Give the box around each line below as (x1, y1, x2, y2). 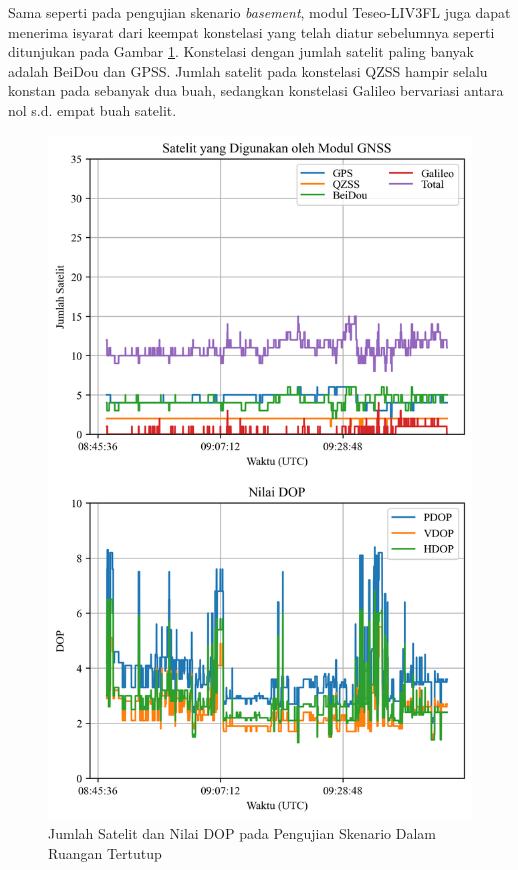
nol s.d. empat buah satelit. (8, 99, 177, 120)
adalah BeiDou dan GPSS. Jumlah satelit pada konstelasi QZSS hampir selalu (8, 60, 488, 81)
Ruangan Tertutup (48, 842, 162, 863)
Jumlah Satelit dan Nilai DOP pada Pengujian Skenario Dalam (48, 822, 437, 843)
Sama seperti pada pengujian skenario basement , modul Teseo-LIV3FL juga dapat (8, 2, 511, 22)
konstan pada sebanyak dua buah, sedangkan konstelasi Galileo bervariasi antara (8, 80, 504, 101)
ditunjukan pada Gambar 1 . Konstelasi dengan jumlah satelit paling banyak (8, 41, 474, 62)
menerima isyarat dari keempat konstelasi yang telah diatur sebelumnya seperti (8, 21, 495, 42)
